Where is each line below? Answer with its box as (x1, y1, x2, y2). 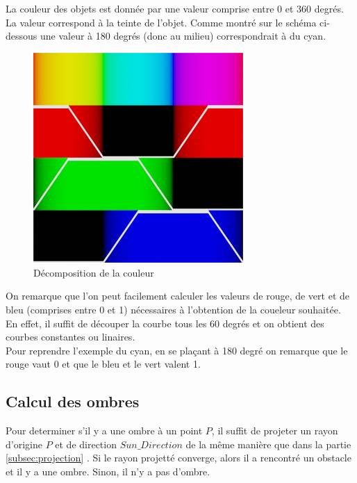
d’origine (6, 436, 42, 451)
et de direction (55, 436, 117, 451)
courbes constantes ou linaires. (6, 329, 135, 344)
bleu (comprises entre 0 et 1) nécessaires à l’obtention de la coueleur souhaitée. (6, 302, 341, 316)
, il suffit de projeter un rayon (211, 423, 338, 438)
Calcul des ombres (6, 391, 140, 412)
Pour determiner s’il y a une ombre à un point (6, 423, 203, 438)
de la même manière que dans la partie (185, 436, 351, 451)
